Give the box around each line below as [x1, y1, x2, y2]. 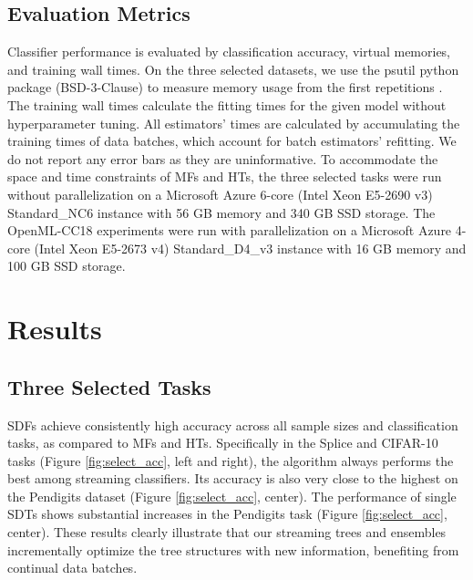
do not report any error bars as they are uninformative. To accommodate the [7, 149, 438, 168]
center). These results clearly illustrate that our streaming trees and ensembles [7, 523, 447, 542]
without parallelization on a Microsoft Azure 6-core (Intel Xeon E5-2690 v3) [7, 184, 433, 203]
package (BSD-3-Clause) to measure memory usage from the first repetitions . [7, 78, 443, 97]
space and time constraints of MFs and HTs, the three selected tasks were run [7, 167, 442, 186]
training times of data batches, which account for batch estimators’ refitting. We [7, 131, 457, 150]
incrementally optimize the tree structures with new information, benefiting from [7, 540, 459, 559]
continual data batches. [7, 558, 138, 577]
